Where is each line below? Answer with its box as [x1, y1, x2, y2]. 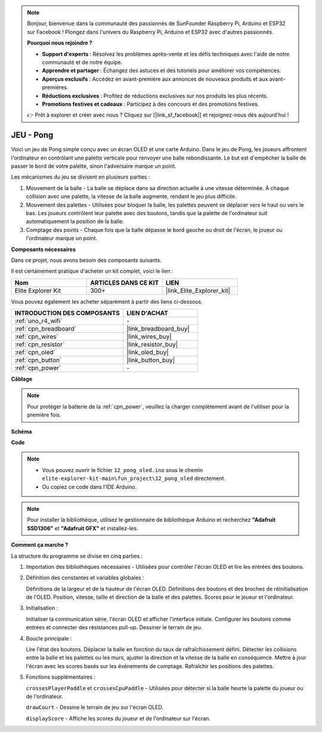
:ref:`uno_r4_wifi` [14, 317, 63, 325]
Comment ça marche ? [11, 541, 69, 549]
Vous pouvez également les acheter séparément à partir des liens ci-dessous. [11, 298, 203, 305]
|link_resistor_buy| [126, 341, 178, 349]
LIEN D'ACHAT [126, 309, 168, 317]
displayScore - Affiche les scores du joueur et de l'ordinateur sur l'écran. [26, 715, 211, 722]
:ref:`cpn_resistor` [14, 341, 65, 349]
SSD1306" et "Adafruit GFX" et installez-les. [27, 525, 138, 532]
